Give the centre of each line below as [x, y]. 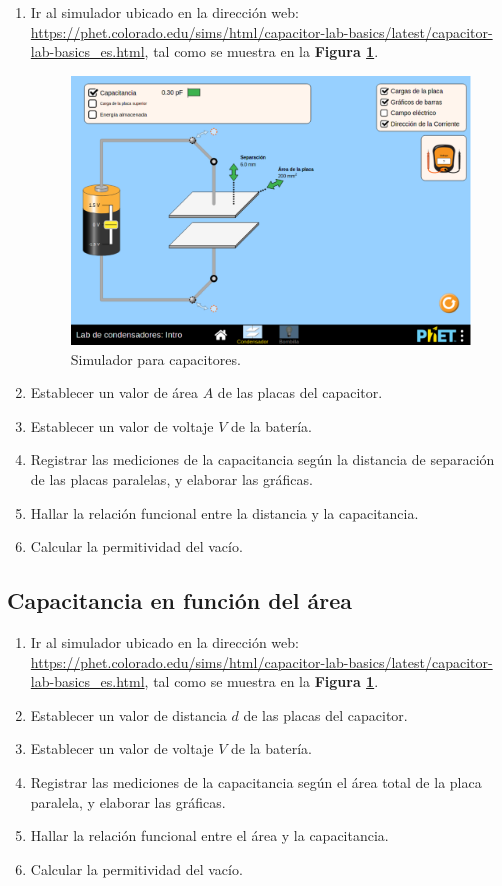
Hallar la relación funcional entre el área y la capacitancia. [209, 835]
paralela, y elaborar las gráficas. [128, 801]
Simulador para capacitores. [155, 358]
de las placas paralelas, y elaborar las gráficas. [171, 479]
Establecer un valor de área [114, 392]
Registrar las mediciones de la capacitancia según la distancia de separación [262, 459]
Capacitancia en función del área [179, 600]
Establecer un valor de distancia [128, 714]
